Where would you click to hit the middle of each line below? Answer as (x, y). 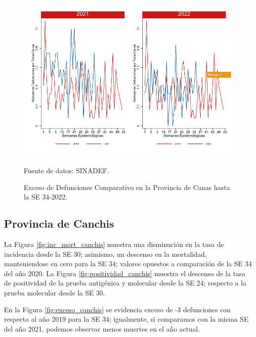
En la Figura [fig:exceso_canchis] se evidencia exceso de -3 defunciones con (117, 309)
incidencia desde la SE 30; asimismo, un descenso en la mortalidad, (106, 254)
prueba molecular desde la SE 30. (55, 292)
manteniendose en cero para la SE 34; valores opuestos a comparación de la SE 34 (128, 264)
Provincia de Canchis (59, 223)
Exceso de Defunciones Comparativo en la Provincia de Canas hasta (127, 187)
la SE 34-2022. (46, 197)
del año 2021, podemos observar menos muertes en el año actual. (102, 328)
